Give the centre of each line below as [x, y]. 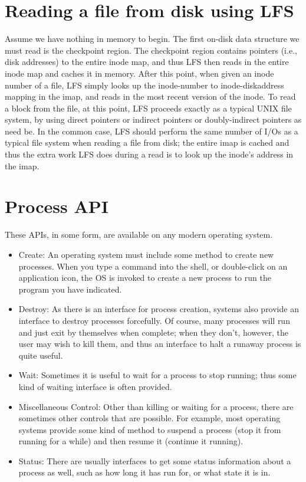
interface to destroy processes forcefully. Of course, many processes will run [154, 320]
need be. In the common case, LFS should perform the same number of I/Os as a [152, 131]
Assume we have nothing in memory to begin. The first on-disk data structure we [152, 39]
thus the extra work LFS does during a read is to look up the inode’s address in [149, 154]
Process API [57, 206]
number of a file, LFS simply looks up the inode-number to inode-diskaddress [144, 85]
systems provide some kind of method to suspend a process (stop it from [150, 429]
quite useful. [41, 355]
